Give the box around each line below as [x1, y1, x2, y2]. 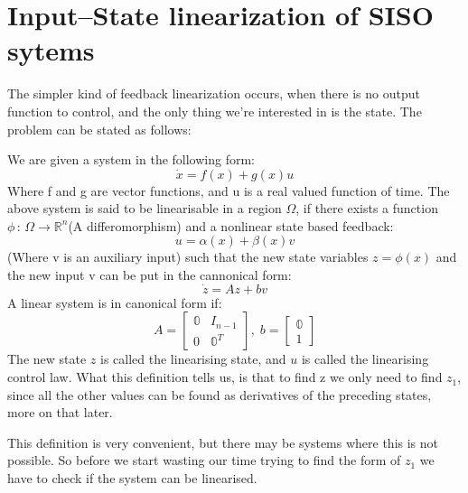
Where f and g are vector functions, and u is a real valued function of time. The [7, 181, 450, 200]
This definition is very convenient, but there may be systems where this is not [7, 433, 439, 451]
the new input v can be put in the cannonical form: [7, 265, 292, 284]
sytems [7, 32, 95, 69]
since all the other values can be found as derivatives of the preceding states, [7, 385, 432, 404]
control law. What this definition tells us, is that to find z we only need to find [7, 367, 443, 386]
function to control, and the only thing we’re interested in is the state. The [7, 101, 422, 120]
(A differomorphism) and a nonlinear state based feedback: [68, 216, 394, 235]
